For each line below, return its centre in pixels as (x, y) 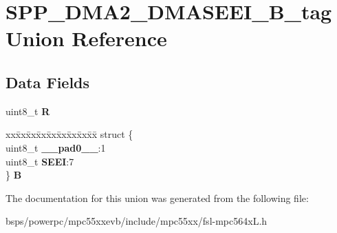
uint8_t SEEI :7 (40, 161)
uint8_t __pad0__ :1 (56, 147)
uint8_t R (28, 111)
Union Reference (86, 38)
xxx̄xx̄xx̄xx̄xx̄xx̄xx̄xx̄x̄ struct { (69, 134)
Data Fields (48, 82)
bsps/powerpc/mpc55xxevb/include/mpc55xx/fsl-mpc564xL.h (137, 221)
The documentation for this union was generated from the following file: (157, 197)
